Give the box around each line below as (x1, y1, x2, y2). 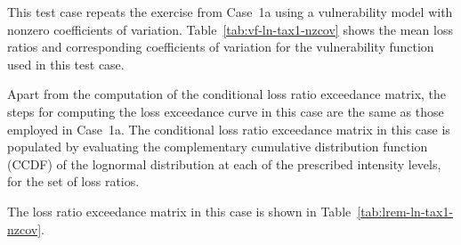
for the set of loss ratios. (7, 172, 140, 191)
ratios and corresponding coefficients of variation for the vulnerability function (7, 37, 434, 56)
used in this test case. (7, 54, 125, 73)
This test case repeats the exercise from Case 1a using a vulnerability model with (7, 3, 453, 20)
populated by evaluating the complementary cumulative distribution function (7, 137, 428, 156)
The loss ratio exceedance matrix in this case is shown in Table (7, 201, 352, 220)
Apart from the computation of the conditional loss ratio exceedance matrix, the (7, 85, 447, 103)
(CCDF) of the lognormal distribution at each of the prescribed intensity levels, (7, 154, 441, 173)
